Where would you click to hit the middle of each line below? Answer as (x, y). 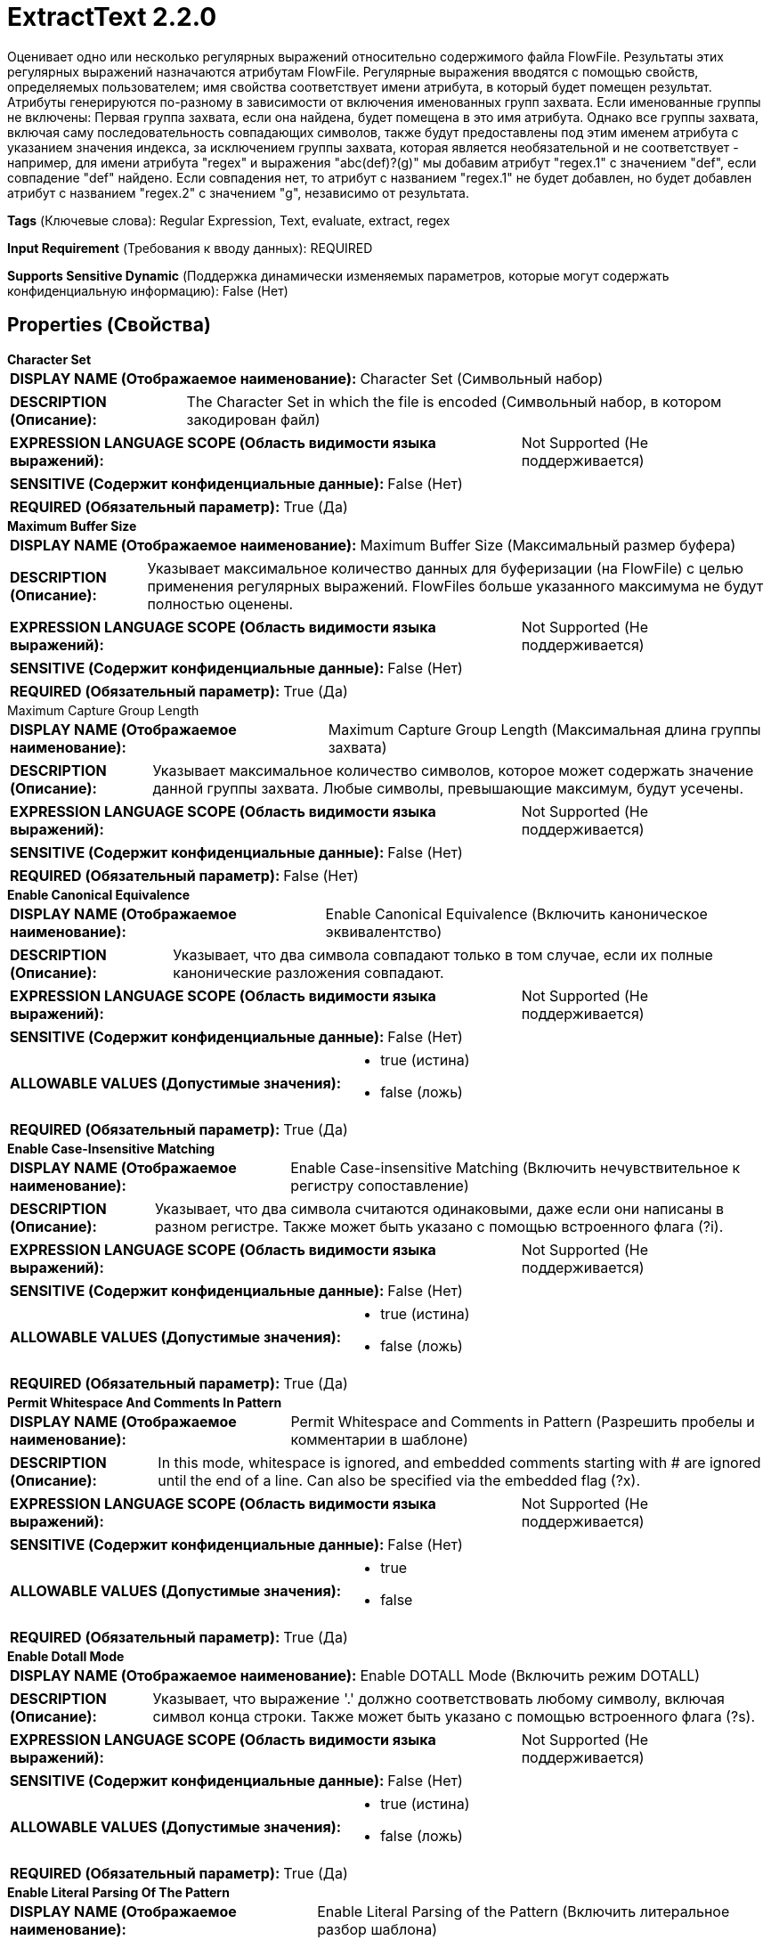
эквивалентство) (384, 931)
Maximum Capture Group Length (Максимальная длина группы (544, 729)
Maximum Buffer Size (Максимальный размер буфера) (548, 545)
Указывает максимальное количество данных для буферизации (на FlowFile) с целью (446, 568)
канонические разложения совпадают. (308, 972)
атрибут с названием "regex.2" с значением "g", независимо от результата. (238, 192)
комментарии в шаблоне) (379, 1439)
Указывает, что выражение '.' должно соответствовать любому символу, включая (438, 1698)
